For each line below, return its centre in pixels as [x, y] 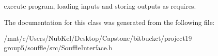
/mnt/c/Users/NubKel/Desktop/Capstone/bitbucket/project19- [99, 38]
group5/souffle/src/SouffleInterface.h [58, 47]
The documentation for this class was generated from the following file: [109, 22]
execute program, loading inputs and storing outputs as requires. [100, 6]
